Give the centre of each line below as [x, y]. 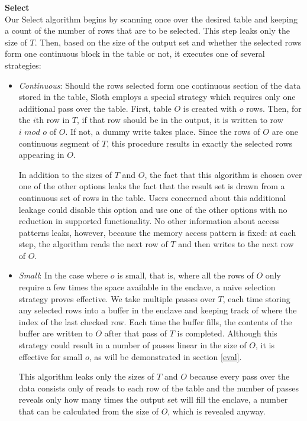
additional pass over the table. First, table [95, 108]
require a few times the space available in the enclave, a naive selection [147, 287]
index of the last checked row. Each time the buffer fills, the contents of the [155, 321]
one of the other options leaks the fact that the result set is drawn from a [152, 186]
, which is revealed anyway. [216, 411]
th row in [53, 120]
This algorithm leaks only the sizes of [86, 376]
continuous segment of [59, 143]
